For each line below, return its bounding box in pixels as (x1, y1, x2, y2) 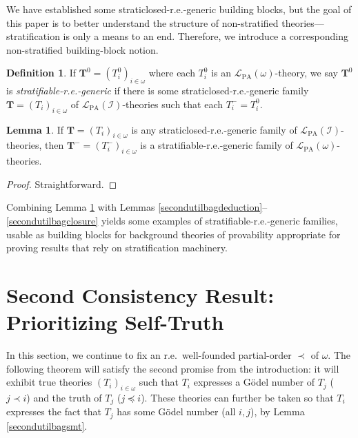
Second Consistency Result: (6, 280, 275, 309)
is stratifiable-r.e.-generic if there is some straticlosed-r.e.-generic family (6, 83, 309, 98)
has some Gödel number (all (117, 404, 236, 419)
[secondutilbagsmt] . (6, 418, 88, 432)
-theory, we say (275, 65, 338, 80)
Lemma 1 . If (6, 122, 64, 136)
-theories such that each (122, 96, 223, 111)
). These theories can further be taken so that (141, 390, 334, 405)
